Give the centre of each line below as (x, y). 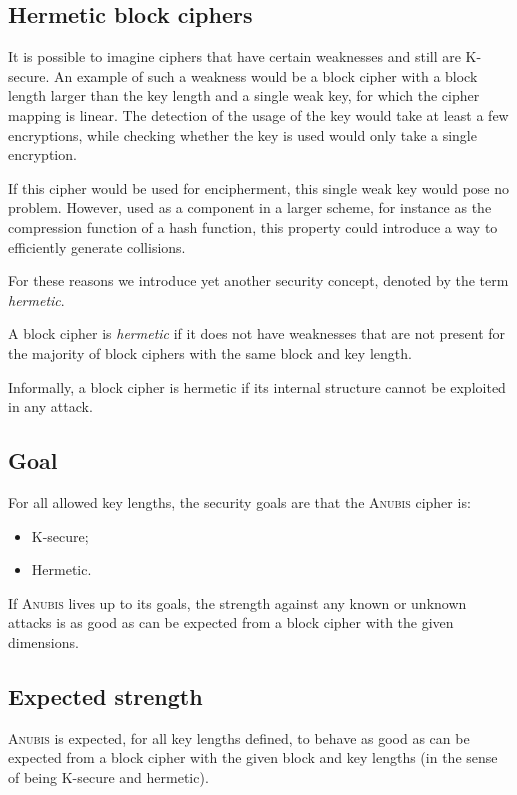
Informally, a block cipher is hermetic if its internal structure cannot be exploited (257, 386)
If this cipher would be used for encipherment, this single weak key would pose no (258, 187)
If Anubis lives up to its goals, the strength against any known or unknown (237, 602)
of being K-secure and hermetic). (108, 776)
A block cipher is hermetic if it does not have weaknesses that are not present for (257, 333)
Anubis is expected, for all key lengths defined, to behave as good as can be (239, 737)
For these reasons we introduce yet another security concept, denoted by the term (258, 280)
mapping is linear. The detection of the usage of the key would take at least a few (258, 114)
